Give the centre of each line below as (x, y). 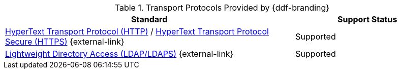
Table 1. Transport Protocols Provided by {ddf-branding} (222, 8)
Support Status (367, 19)
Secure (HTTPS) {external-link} (65, 42)
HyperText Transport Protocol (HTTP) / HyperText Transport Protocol (137, 31)
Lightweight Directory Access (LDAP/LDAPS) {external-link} (119, 54)
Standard (149, 19)
